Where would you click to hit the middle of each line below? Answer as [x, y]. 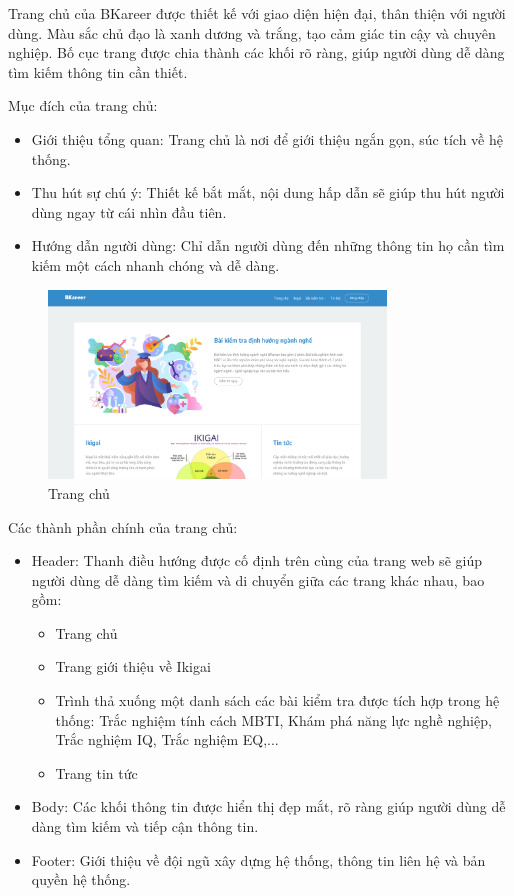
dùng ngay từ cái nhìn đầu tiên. [129, 211]
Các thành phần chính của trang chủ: [123, 526]
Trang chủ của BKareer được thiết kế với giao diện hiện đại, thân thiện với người [257, 13]
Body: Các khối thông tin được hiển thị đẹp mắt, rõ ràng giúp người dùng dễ [268, 806]
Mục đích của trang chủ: [83, 105]
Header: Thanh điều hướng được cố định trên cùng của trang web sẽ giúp [256, 560]
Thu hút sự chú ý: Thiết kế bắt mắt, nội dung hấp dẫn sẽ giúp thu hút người [268, 192]
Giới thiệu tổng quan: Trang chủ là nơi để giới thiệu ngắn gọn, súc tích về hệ [267, 138]
